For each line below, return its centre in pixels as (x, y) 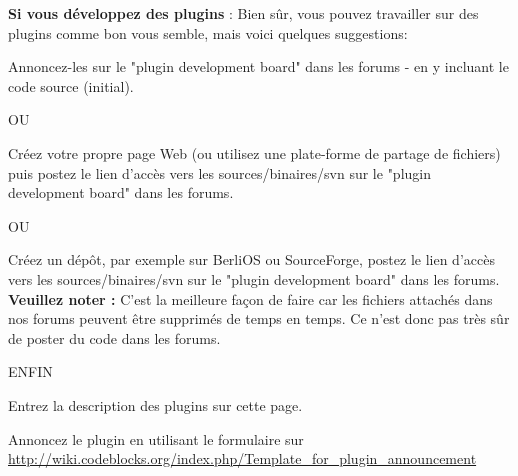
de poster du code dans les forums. (114, 337)
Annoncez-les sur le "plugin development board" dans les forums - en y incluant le (258, 66)
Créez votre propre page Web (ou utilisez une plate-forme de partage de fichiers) (254, 152)
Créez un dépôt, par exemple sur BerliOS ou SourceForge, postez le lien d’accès (251, 259)
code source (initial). (71, 85)
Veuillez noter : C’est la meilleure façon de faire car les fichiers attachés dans (250, 298)
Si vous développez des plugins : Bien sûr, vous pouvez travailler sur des (243, 13)
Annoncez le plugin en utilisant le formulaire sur (156, 438)
